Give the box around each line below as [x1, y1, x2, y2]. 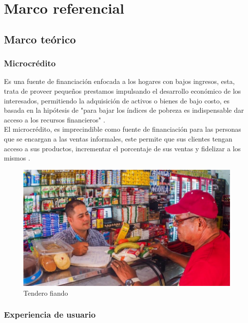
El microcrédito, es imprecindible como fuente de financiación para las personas [4, 124, 241, 134]
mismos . [4, 153, 30, 163]
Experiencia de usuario [4, 308, 96, 321]
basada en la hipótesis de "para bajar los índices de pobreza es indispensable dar [4, 105, 244, 115]
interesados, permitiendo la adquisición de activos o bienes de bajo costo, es [4, 95, 229, 105]
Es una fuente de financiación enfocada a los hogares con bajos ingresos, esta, [4, 76, 235, 86]
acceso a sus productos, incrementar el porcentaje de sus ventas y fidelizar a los [4, 143, 241, 153]
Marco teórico [4, 31, 76, 46]
